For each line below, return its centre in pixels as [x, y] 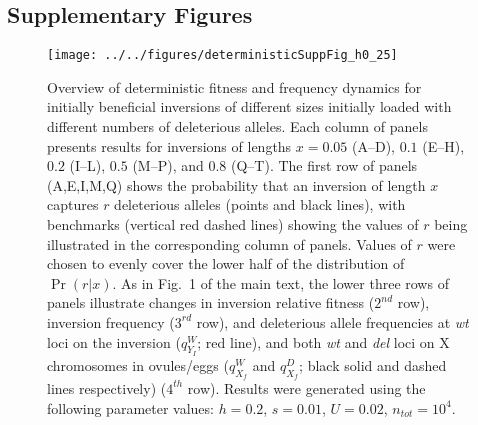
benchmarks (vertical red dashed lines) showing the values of [233, 224]
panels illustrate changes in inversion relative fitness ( [211, 302]
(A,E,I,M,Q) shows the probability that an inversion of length [236, 184]
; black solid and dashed [373, 364]
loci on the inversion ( [114, 341]
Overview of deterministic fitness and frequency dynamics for [234, 86]
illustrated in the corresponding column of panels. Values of [229, 243]
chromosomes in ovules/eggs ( [138, 364]
